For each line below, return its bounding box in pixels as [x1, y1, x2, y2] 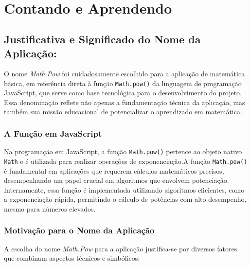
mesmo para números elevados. [4, 203, 96, 213]
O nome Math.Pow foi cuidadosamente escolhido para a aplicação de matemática [4, 68, 245, 78]
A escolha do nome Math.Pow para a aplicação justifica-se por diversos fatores [4, 243, 237, 253]
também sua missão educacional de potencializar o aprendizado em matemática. [4, 106, 242, 117]
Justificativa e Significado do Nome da [4, 31, 201, 46]
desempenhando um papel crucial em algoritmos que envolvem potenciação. [4, 175, 229, 185]
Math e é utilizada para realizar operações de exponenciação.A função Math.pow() [4, 156, 248, 166]
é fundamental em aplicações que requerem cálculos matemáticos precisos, [4, 165, 224, 176]
